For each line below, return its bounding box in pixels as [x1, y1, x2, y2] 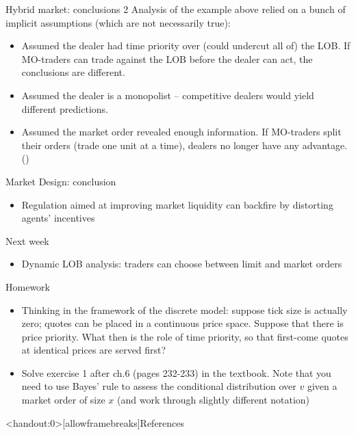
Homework [5, 279, 50, 293]
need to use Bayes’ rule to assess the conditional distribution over [21, 379, 296, 393]
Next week [5, 233, 49, 248]
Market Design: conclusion [5, 174, 116, 188]
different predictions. [21, 101, 108, 116]
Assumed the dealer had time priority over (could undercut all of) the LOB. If [21, 38, 351, 53]
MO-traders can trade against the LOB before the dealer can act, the [21, 51, 313, 66]
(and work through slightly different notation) [117, 393, 310, 407]
